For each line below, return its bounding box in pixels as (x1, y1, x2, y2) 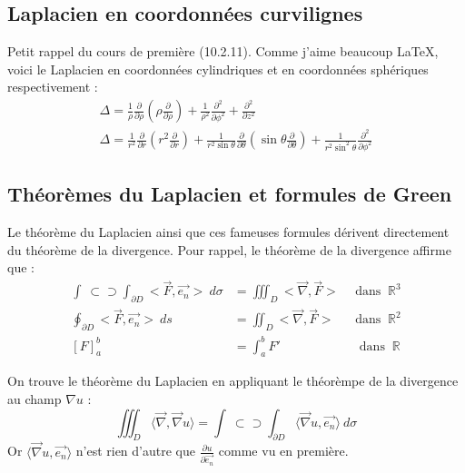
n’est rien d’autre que (75, 441, 195, 460)
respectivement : (7, 77, 98, 96)
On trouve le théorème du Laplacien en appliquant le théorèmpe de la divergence (7, 371, 459, 390)
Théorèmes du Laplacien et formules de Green (7, 180, 452, 208)
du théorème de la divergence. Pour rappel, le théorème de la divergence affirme (7, 240, 451, 259)
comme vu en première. (218, 441, 349, 460)
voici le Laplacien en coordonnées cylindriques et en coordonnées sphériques (7, 59, 429, 78)
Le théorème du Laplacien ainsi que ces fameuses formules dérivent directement (7, 222, 450, 241)
